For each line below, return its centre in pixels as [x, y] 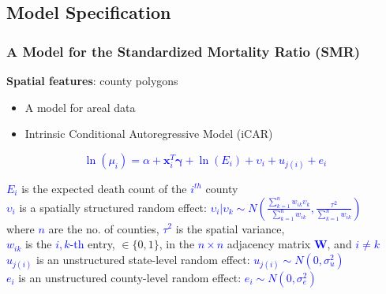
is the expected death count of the [104, 188]
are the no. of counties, [104, 228]
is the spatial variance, [230, 228]
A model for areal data [80, 107]
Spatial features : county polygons [92, 80]
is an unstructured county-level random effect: [130, 277]
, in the [177, 244]
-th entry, [92, 244]
